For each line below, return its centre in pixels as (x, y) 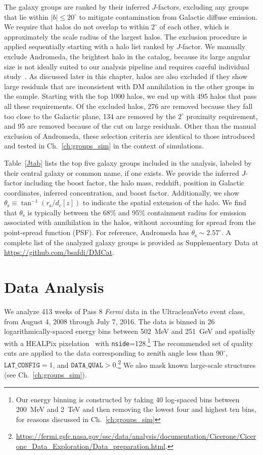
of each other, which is (194, 27)
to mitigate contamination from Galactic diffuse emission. (168, 16)
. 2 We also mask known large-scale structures (186, 364)
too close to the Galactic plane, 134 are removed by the (90, 116)
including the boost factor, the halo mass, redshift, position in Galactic (135, 183)
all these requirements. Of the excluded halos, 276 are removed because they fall (128, 106)
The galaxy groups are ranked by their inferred (77, 7)
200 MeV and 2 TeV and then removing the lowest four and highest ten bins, (136, 409)
